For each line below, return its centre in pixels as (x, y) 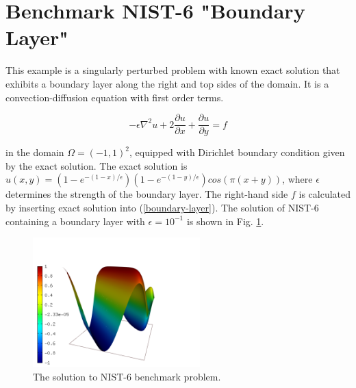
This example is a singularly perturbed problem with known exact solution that (173, 70)
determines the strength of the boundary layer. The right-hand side (147, 194)
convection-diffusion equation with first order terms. (115, 97)
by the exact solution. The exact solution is (97, 165)
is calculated (325, 194)
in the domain (35, 152)
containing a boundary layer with (75, 221)
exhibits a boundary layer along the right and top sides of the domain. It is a (167, 83)
